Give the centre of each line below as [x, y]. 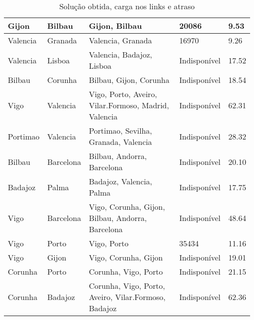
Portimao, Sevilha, [120, 130]
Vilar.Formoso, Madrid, [129, 105]
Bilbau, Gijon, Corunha [129, 80]
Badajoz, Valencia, [120, 181]
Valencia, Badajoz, [120, 54]
